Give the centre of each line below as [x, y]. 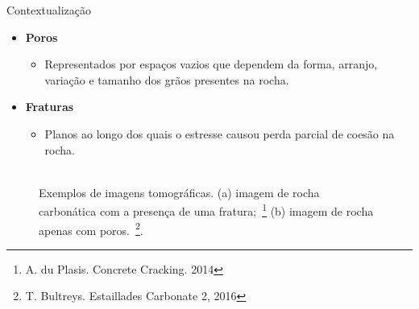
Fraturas [50, 107]
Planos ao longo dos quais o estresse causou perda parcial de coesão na [220, 133]
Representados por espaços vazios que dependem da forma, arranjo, [211, 64]
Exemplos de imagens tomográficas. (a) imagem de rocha [179, 192]
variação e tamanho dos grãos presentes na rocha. [167, 79]
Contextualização [49, 10]
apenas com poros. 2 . [91, 229]
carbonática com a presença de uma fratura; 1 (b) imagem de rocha [206, 210]
